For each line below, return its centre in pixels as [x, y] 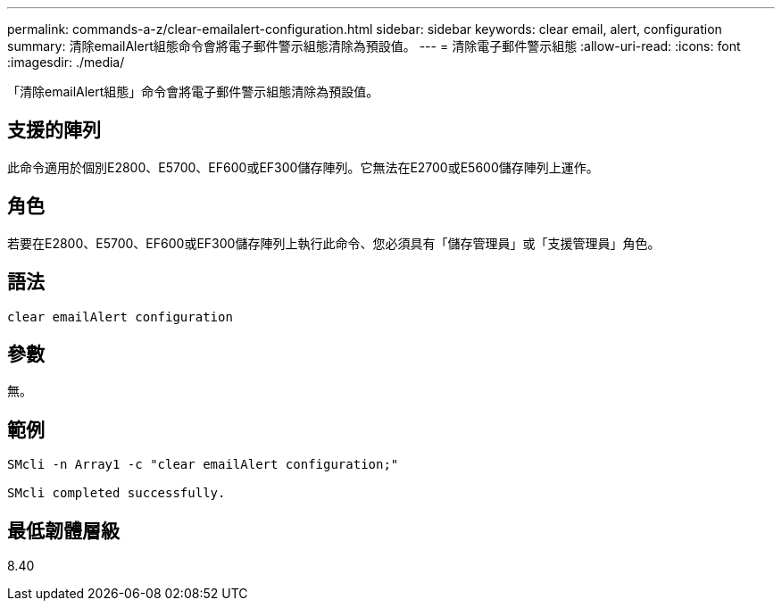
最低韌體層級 [63, 530]
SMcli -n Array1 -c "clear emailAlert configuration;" [203, 465]
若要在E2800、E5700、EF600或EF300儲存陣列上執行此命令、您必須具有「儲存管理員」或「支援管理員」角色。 [334, 243]
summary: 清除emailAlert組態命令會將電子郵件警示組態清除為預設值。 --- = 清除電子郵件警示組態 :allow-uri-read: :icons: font [374, 46]
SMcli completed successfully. [116, 493]
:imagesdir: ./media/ [66, 62]
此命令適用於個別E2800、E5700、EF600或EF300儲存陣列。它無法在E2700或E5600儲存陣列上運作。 [303, 167]
